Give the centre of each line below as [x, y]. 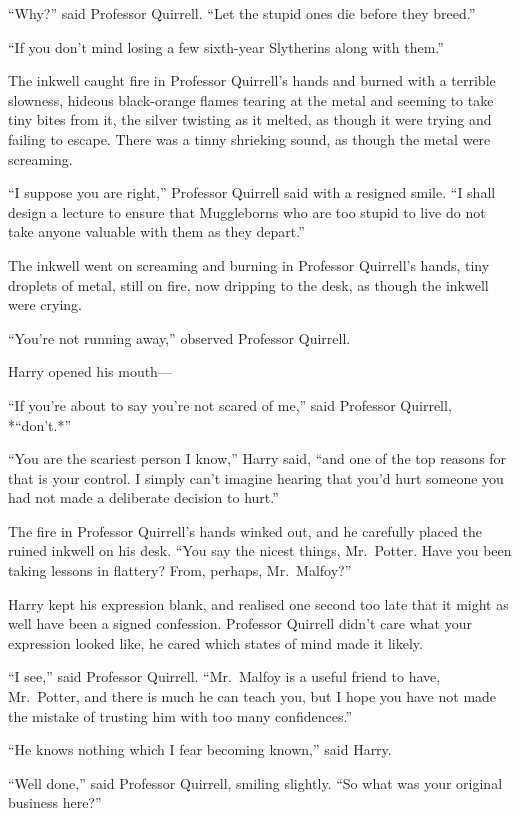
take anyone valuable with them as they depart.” [156, 231]
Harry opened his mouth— [90, 371]
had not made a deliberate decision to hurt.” [143, 497]
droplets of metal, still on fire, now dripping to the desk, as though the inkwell [248, 284]
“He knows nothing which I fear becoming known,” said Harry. [200, 749]
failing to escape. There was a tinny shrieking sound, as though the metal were [249, 138]
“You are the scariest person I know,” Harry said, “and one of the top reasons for [257, 458]
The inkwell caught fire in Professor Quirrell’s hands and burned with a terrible [252, 80]
